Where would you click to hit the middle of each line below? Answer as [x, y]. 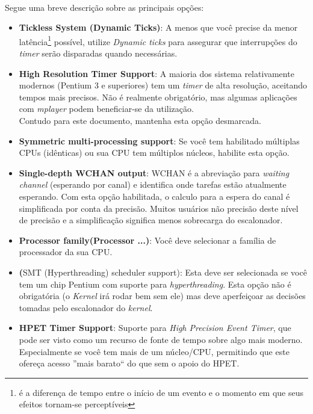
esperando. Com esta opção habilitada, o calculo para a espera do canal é [154, 196]
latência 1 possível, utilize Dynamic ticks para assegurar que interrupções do [158, 40]
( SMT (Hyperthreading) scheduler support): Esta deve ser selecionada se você [163, 272]
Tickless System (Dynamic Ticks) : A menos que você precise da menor [158, 27]
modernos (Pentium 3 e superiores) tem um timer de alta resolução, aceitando [163, 85]
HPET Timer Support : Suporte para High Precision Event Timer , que [155, 328]
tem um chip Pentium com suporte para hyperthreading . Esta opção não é [155, 284]
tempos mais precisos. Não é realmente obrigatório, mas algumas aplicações [158, 97]
